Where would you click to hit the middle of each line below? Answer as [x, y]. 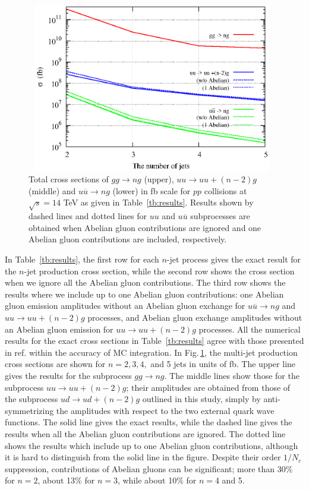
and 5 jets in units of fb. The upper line [223, 364]
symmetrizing [29, 410]
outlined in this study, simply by [201, 399]
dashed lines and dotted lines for [88, 216]
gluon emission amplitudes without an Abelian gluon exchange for [125, 306]
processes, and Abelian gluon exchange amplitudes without [195, 317]
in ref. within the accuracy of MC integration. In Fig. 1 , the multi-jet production [151, 352]
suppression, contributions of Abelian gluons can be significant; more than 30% [149, 468]
